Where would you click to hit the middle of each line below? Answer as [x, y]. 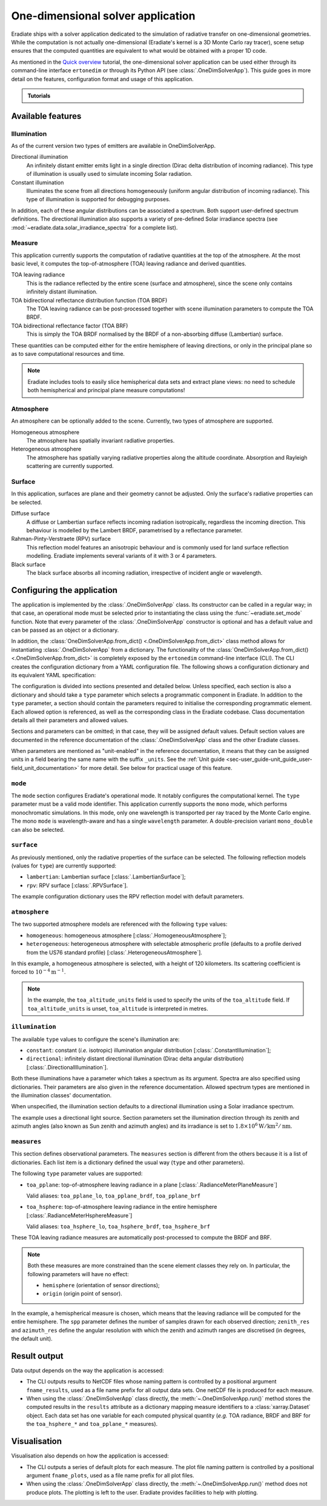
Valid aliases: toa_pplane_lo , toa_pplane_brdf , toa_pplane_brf [114, 1196]
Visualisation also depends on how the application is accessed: [90, 1456]
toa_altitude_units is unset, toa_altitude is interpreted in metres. [118, 1008]
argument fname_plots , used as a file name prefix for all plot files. [110, 1475]
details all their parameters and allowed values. [70, 720]
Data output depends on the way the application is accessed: [88, 1370]
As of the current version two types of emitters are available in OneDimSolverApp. [114, 146]
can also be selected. [38, 829]
